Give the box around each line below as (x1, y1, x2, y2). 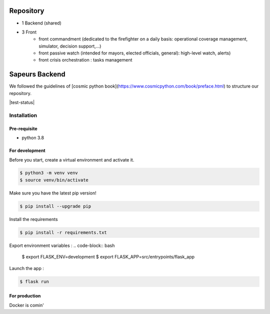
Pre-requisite (9, 125, 37, 131)
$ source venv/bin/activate (19, 177, 88, 182)
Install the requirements (9, 216, 58, 222)
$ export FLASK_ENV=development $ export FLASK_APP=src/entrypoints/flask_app (21, 254, 195, 260)
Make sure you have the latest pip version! (9, 190, 97, 196)
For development (9, 147, 45, 153)
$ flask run (19, 278, 49, 284)
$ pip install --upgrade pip (19, 203, 91, 209)
